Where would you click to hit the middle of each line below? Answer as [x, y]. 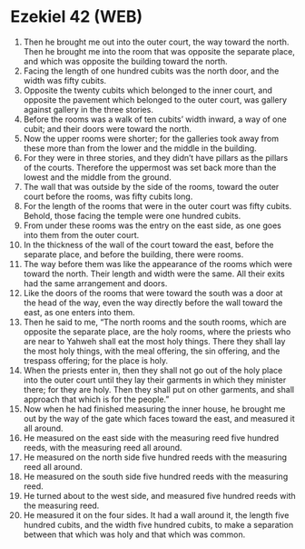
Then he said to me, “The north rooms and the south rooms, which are [155, 322]
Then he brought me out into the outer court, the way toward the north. [156, 42]
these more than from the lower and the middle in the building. [140, 148]
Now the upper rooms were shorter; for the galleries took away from [151, 138]
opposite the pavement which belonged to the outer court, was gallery [155, 100]
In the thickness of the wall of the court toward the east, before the [149, 245]
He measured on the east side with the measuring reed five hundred [151, 437]
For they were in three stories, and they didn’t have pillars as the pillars [156, 157]
